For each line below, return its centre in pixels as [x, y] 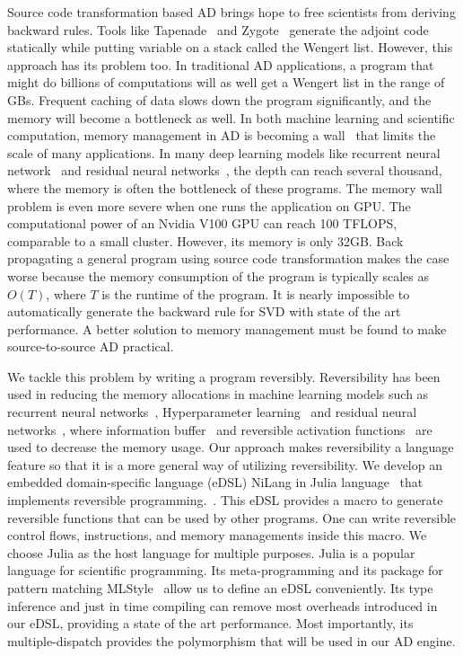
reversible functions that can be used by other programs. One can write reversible [232, 517]
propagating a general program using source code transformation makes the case [228, 258]
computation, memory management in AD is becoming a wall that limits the [222, 135]
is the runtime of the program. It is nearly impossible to [256, 293]
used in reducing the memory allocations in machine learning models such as [218, 394]
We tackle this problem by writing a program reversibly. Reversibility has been [224, 376]
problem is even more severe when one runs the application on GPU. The [209, 205]
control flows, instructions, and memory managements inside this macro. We [217, 535]
